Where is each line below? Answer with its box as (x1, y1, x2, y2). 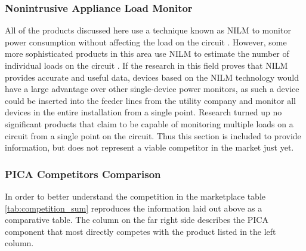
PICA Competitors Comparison (5, 166, 161, 181)
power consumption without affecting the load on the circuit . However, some (5, 35, 287, 48)
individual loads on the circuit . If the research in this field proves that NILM (5, 59, 288, 71)
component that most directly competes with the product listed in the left (5, 225, 276, 237)
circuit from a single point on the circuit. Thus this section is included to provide (5, 129, 301, 142)
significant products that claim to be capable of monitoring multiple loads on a (5, 117, 293, 130)
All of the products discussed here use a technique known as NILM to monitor (5, 24, 291, 36)
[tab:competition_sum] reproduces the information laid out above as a (5, 201, 262, 214)
